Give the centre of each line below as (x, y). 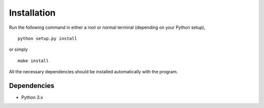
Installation (32, 13)
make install (33, 61)
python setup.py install (47, 38)
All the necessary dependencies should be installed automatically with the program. (93, 72)
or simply (18, 49)
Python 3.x (32, 97)
